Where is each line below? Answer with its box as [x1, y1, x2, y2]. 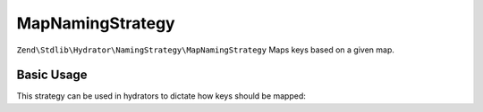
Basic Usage [16, 68, 88, 83]
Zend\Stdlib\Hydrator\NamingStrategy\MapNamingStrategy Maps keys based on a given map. [16, 44, 395, 55]
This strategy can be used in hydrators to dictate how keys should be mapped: [16, 91, 306, 101]
